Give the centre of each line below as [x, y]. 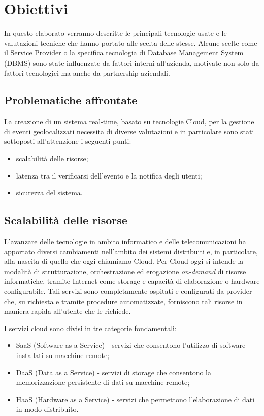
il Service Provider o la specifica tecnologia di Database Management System [124, 53]
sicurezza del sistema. [49, 192]
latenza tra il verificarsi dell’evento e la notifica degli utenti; [109, 175]
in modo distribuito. [47, 409]
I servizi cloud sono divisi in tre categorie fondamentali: [90, 328]
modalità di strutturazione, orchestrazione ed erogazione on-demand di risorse [125, 271]
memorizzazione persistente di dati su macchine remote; [103, 382]
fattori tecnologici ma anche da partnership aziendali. [87, 72]
